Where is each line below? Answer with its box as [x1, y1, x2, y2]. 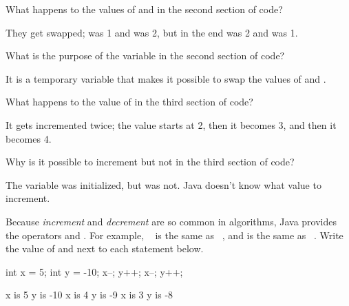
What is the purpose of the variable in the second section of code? [6, 48, 285, 63]
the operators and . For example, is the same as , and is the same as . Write [6, 227, 343, 242]
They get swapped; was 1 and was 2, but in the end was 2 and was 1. [6, 25, 298, 39]
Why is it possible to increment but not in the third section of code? [6, 154, 295, 169]
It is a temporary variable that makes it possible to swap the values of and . [6, 71, 326, 85]
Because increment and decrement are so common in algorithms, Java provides [6, 214, 337, 228]
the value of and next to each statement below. [6, 241, 204, 256]
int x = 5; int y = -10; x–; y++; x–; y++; [6, 264, 183, 278]
